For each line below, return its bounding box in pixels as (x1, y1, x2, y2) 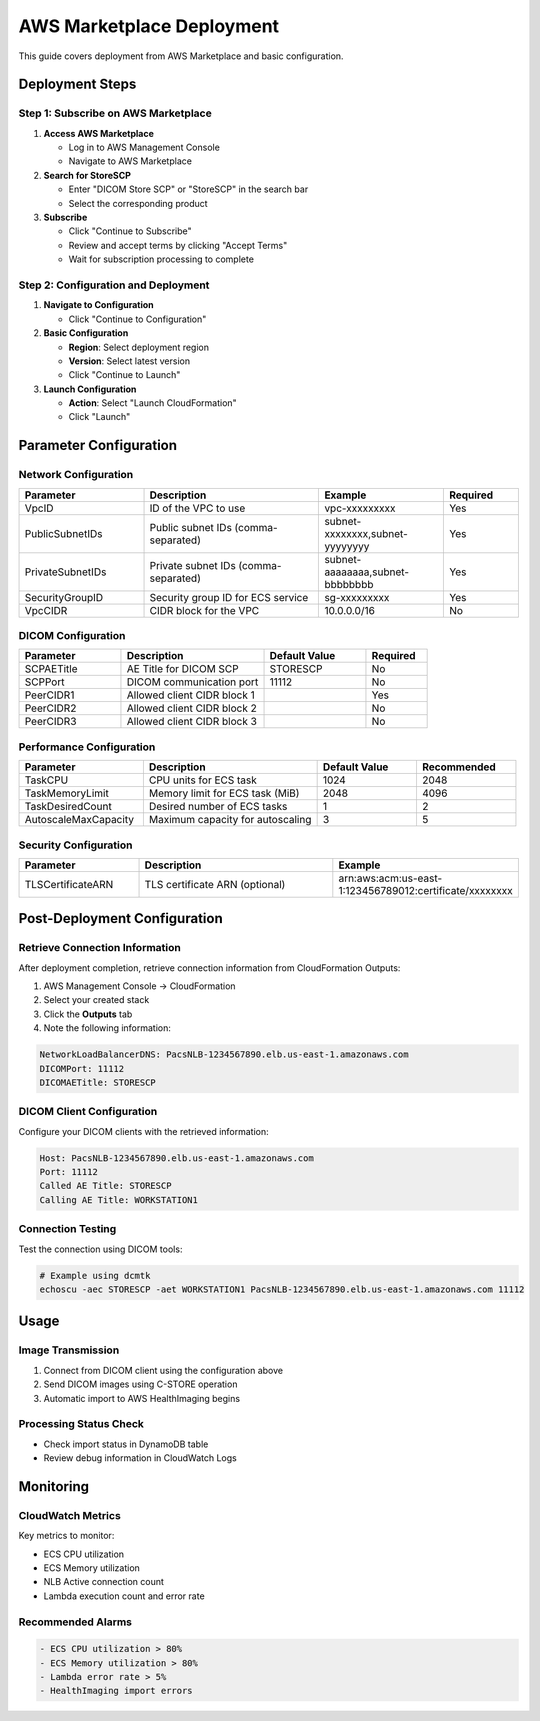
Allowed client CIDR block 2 (126, 701, 257, 715)
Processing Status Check (18, 1417, 145, 1431)
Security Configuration (18, 838, 134, 852)
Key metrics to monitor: (18, 1530, 115, 1542)
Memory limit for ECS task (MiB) (148, 786, 300, 800)
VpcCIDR (24, 603, 68, 617)
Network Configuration (18, 468, 134, 482)
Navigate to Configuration (43, 299, 154, 311)
